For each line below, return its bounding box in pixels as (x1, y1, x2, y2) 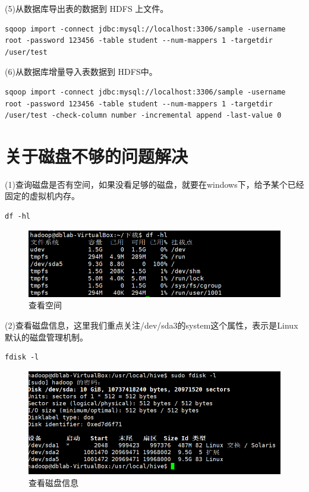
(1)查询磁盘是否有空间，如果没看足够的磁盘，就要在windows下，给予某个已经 (5, 178, 304, 190)
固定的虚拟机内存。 (5, 190, 80, 202)
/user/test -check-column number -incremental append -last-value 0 (5, 111, 282, 120)
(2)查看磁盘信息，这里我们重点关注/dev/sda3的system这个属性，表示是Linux (5, 319, 298, 332)
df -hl (5, 212, 30, 221)
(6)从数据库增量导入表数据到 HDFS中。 (5, 65, 157, 78)
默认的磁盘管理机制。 (5, 330, 88, 343)
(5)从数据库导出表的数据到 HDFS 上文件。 (5, 2, 169, 14)
